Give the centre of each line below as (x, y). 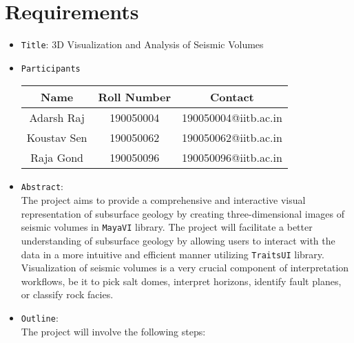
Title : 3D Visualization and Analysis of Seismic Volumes (142, 44)
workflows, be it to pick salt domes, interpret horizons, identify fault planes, (181, 281)
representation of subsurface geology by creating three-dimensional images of (183, 213)
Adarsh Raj (57, 118)
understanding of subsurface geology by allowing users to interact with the (178, 240)
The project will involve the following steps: (113, 331)
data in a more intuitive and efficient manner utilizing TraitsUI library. (173, 254)
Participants (51, 69)
